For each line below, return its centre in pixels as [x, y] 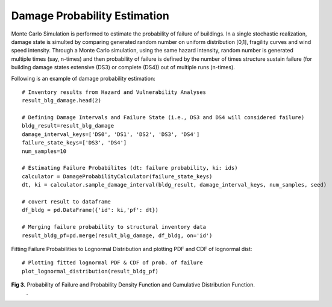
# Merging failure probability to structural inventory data [114, 227]
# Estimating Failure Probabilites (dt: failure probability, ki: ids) [130, 168]
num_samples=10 [44, 151]
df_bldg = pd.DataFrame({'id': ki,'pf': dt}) [90, 210]
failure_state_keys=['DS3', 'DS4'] [74, 143]
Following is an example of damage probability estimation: [83, 78]
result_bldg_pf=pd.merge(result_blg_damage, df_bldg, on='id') [117, 235]
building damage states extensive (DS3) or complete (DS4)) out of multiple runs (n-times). [123, 67]
